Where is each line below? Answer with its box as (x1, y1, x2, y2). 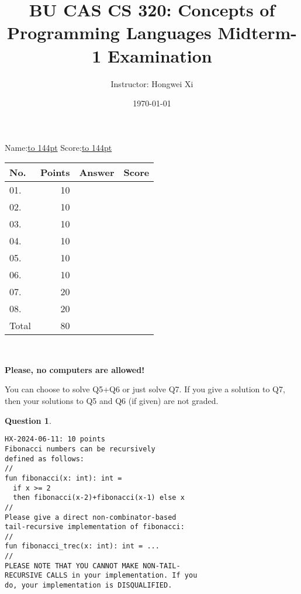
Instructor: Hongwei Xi (110, 77, 193, 89)
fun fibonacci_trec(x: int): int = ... (5, 542, 160, 551)
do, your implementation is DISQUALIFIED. (5, 581, 172, 590)
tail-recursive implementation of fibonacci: (5, 523, 185, 531)
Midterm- (217, 20, 297, 44)
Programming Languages (6, 20, 212, 44)
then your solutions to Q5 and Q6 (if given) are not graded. (5, 395, 219, 407)
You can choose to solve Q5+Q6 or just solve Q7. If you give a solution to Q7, (5, 383, 285, 395)
